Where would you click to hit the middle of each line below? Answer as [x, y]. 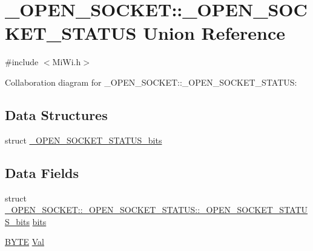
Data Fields [42, 172]
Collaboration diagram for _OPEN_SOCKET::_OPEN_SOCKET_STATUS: [151, 82]
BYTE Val [25, 242]
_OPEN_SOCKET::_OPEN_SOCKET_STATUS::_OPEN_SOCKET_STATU [156, 210]
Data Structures [56, 114]
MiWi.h [67, 62]
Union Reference [214, 33]
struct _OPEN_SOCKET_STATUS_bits [84, 140]
